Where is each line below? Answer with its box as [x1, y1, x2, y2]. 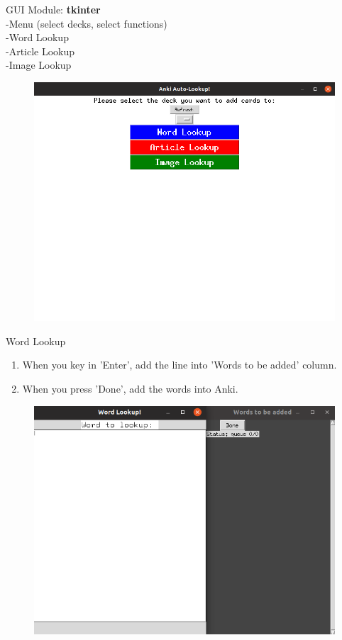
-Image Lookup [6, 57, 72, 72]
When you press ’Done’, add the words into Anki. [22, 381, 238, 395]
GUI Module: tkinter [6, 2, 101, 16]
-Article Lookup [6, 43, 75, 58]
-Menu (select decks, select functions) [6, 16, 167, 30]
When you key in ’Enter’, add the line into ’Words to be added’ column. [22, 357, 337, 372]
